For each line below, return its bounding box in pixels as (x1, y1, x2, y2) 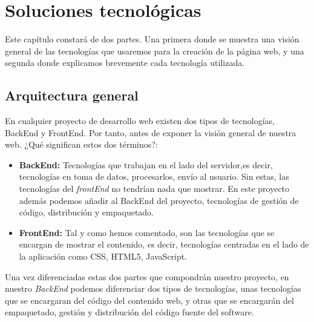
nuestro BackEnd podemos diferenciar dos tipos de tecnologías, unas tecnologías (5, 282, 301, 295)
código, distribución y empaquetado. (19, 206, 154, 218)
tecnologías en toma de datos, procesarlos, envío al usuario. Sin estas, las (19, 170, 289, 183)
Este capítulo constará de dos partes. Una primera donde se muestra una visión (5, 33, 299, 45)
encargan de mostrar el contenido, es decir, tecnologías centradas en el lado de (19, 238, 309, 251)
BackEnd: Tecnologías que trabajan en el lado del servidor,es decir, (19, 158, 273, 171)
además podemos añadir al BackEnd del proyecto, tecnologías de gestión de (19, 194, 299, 206)
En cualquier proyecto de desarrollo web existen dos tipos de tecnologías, (5, 114, 275, 127)
